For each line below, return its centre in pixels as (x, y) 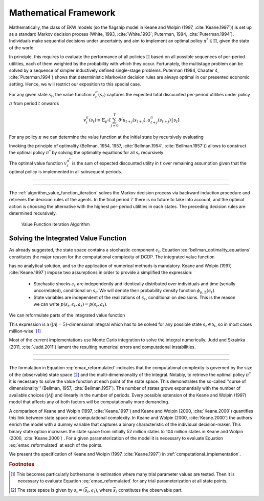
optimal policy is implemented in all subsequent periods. (66, 172)
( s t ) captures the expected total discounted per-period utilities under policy (174, 95)
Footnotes (22, 464)
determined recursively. (33, 213)
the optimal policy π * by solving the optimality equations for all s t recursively (86, 153)
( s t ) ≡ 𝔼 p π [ (100, 121)
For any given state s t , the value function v (52, 95)
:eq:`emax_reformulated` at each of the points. (56, 445)
